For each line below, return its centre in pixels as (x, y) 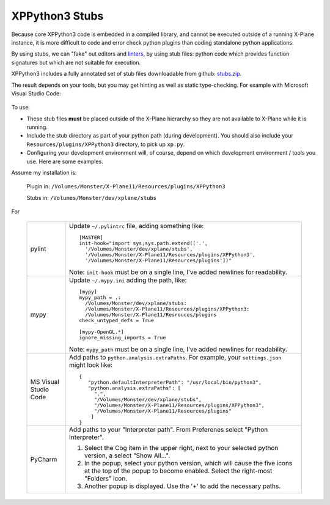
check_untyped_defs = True (116, 320)
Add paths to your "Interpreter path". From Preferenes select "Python (169, 429)
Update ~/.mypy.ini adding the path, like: (128, 280)
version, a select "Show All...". (127, 455)
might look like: (91, 365)
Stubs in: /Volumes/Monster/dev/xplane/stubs (92, 197)
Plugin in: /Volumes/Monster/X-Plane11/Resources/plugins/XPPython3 (126, 186)
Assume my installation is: (44, 173)
